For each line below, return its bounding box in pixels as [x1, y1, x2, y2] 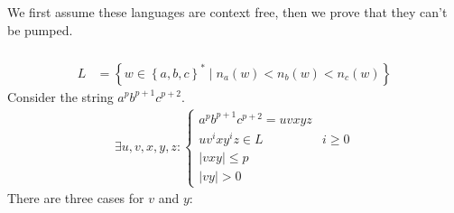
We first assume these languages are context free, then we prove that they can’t [7, 3, 448, 22]
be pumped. [7, 20, 73, 39]
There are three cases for [7, 189, 144, 208]
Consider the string [7, 87, 114, 106]
